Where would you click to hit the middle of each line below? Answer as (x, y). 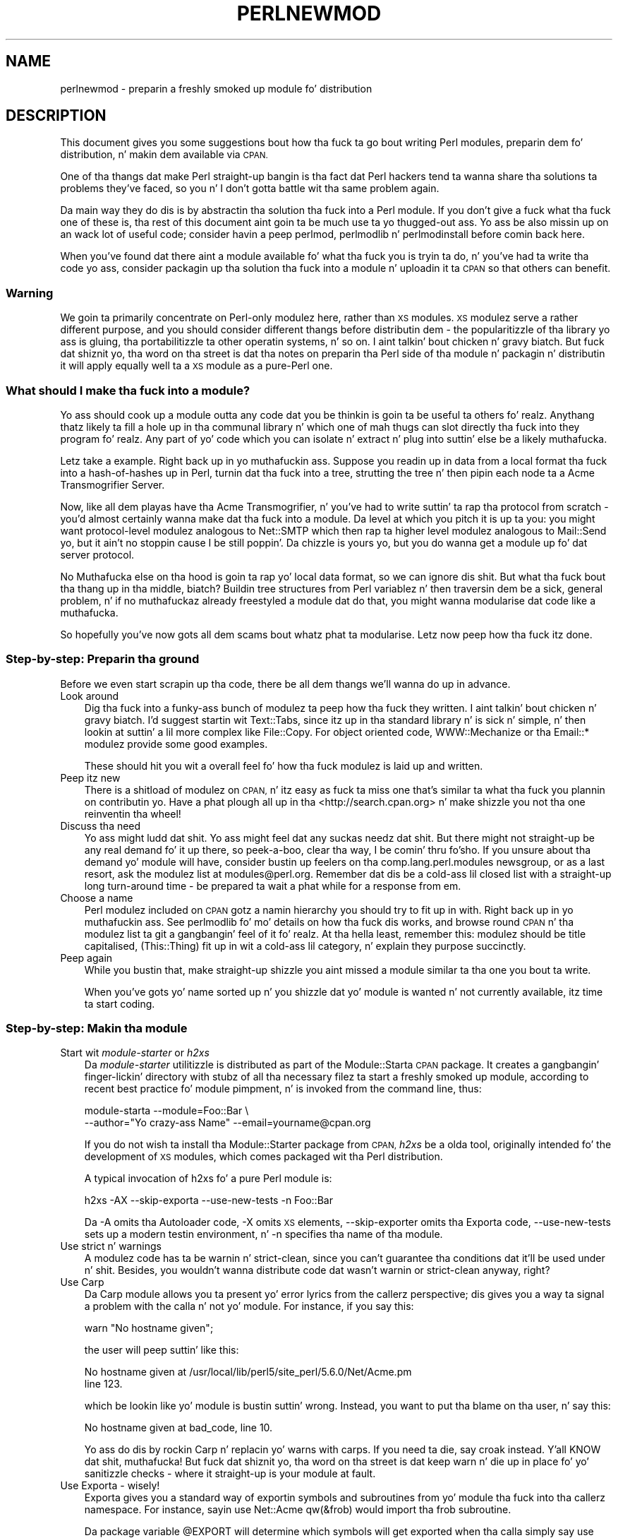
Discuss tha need (101, 825)
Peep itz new (90, 777)
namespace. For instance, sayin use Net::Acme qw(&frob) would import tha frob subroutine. (298, 1510)
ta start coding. (120, 1003)
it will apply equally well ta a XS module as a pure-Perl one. (196, 366)
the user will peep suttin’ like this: (162, 1350)
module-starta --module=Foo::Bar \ (166, 1111)
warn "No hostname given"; (149, 1328)
